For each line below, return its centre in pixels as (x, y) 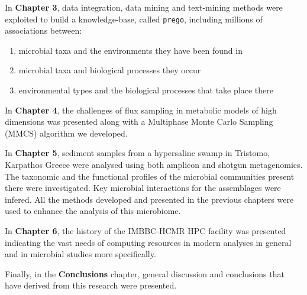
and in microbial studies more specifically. (80, 254)
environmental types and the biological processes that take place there (146, 90)
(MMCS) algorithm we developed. (66, 133)
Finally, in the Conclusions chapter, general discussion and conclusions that (145, 273)
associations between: (43, 30)
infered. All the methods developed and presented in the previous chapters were (149, 199)
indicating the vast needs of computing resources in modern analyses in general (148, 242)
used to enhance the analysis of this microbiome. (93, 211)
